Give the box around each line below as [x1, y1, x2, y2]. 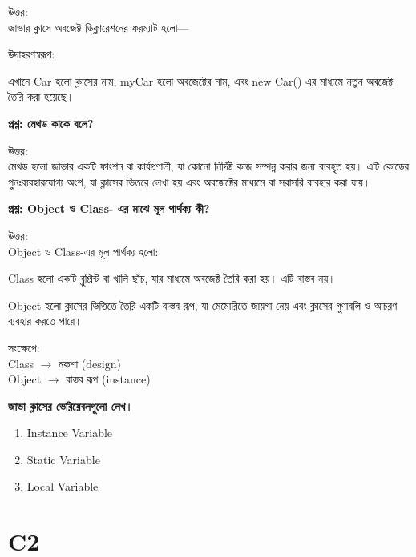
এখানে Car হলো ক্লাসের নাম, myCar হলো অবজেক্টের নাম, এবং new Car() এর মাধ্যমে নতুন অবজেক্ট [8, 72, 394, 89]
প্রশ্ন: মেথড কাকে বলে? [8, 114, 94, 131]
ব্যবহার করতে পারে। [8, 312, 83, 329]
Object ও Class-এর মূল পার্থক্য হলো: [8, 242, 159, 259]
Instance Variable [26, 424, 113, 441]
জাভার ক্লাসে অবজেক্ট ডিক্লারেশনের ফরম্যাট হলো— [8, 18, 189, 35]
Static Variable [26, 451, 100, 467]
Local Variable [26, 478, 99, 495]
